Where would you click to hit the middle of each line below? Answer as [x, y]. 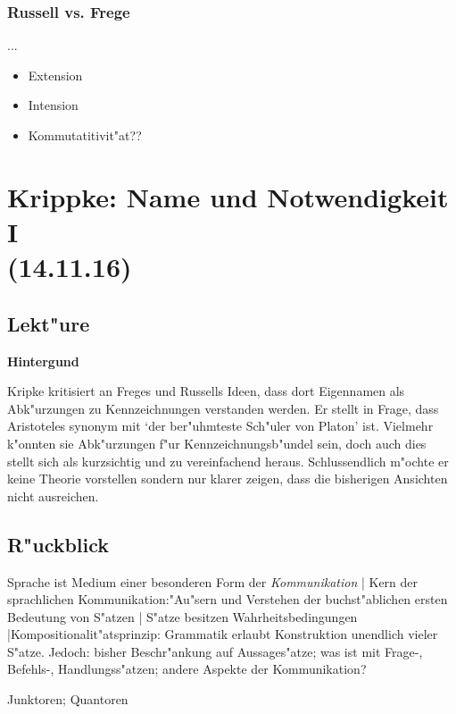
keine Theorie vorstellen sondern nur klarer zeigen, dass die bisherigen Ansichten [228, 479]
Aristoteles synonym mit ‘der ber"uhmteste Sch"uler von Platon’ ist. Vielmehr [220, 426]
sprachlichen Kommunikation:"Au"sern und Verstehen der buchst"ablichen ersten [228, 599]
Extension [55, 75]
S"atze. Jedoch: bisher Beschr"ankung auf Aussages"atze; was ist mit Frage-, [215, 651]
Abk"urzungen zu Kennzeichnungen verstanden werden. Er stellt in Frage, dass [223, 408]
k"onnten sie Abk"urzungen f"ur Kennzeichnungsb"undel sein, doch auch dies [217, 443]
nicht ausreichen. [53, 496]
